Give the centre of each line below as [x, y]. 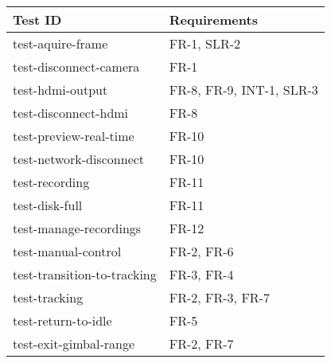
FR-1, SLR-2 [205, 43]
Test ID [37, 20]
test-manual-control [67, 251]
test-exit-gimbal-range [74, 343]
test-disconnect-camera [76, 66]
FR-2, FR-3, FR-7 [219, 297]
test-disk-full [48, 205]
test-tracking [48, 297]
